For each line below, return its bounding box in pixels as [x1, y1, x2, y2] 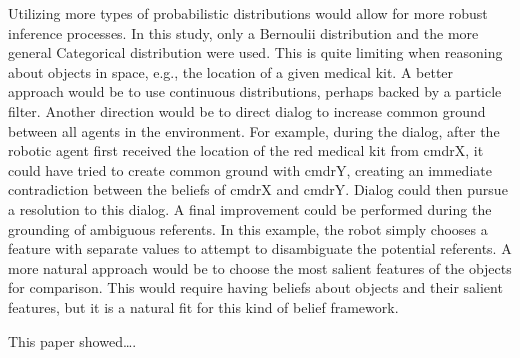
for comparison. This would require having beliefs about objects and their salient [8, 277, 503, 298]
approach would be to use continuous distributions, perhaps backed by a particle [8, 81, 502, 102]
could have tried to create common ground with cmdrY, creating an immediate [8, 159, 492, 180]
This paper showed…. [8, 330, 137, 351]
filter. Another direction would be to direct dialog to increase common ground [8, 100, 486, 121]
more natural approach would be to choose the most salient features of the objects [8, 257, 512, 278]
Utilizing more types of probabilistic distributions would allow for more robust [8, 3, 488, 23]
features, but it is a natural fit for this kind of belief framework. [8, 296, 399, 317]
